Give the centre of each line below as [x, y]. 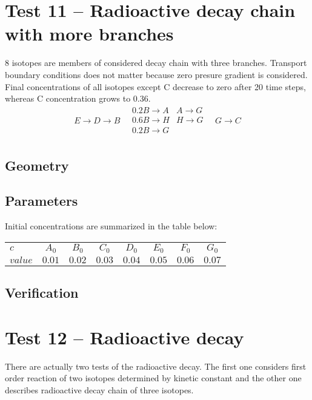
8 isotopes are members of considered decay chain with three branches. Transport [156, 63]
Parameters [41, 201]
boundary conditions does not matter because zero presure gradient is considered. [156, 74]
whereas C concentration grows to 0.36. [78, 98]
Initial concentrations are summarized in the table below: [111, 226]
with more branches [89, 34]
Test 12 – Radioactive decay [124, 337]
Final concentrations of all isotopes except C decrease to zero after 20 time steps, [155, 86]
